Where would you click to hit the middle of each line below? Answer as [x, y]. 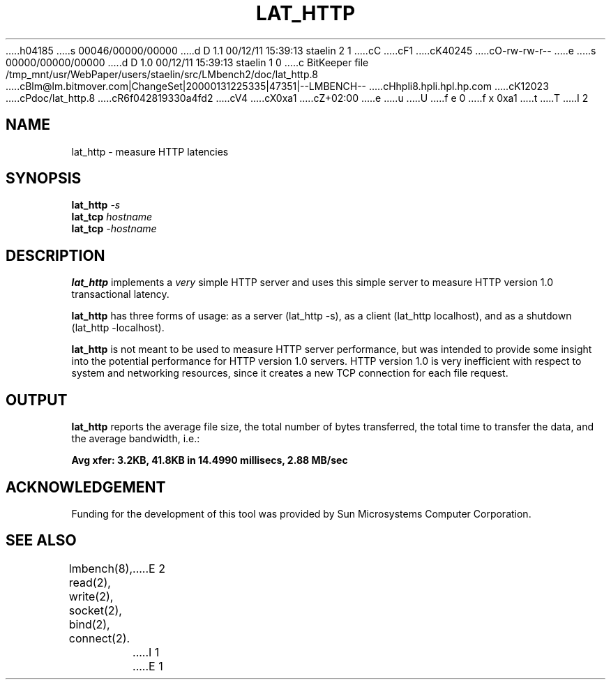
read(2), [90, 582]
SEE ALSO [41, 541]
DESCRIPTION [55, 255]
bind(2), [89, 624]
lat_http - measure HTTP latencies [150, 151]
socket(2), [95, 610]
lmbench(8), [101, 568]
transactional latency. [120, 294]
